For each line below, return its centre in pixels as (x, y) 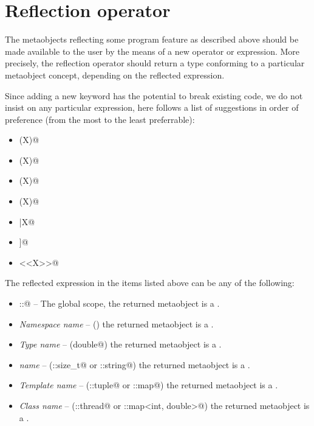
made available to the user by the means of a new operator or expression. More (152, 51)
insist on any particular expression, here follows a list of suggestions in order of (152, 107)
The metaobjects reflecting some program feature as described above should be (152, 39)
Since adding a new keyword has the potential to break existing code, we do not (154, 95)
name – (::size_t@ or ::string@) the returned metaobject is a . (135, 364)
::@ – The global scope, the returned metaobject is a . (119, 303)
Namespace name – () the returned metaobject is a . (116, 323)
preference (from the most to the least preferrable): (100, 119)
